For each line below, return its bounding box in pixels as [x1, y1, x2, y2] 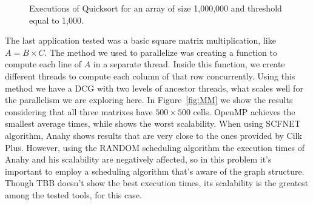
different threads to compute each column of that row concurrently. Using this [5, 69, 295, 82]
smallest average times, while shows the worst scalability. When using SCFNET [5, 117, 301, 130]
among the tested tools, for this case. [5, 188, 142, 201]
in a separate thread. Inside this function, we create [93, 58, 285, 70]
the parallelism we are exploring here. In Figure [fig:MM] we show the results [5, 93, 293, 106]
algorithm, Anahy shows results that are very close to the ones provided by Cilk [5, 129, 302, 141]
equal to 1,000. [29, 13, 84, 26]
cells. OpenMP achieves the [193, 105, 295, 118]
